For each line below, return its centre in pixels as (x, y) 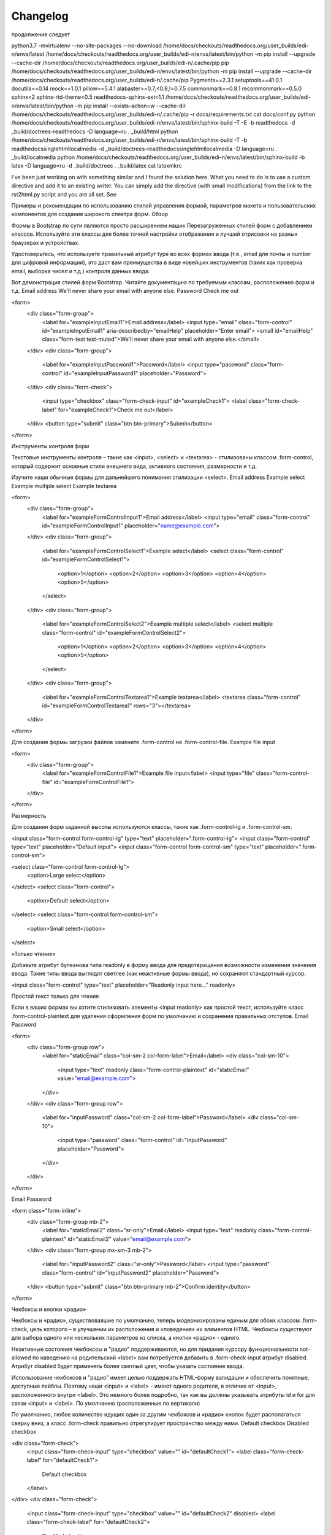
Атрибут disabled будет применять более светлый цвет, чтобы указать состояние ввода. (128, 1366)
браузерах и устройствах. (45, 243)
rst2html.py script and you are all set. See (64, 194)
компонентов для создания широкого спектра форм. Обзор (90, 214)
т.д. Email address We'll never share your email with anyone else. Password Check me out (125, 291)
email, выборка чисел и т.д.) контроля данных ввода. (81, 271)
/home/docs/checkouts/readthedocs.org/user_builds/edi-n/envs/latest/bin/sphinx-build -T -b (129, 140)
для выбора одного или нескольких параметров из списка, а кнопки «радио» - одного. (126, 1338)
